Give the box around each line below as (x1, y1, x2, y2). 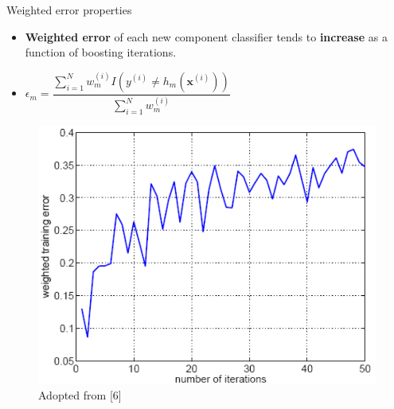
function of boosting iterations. (25, 44, 177, 60)
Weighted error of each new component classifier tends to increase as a (25, 28, 388, 45)
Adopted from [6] (38, 387, 122, 403)
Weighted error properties (6, 2, 132, 18)
